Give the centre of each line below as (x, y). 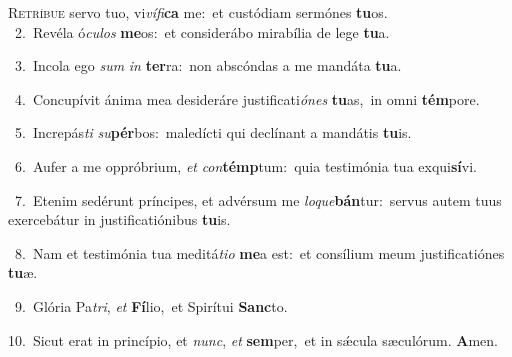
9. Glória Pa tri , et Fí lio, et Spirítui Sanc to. (151, 305)
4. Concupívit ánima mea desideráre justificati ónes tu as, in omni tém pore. (247, 98)
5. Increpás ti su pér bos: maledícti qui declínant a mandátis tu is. (213, 132)
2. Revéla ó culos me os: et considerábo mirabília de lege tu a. (202, 31)
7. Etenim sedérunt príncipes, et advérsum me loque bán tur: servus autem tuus (258, 199)
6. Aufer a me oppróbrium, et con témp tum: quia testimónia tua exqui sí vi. (246, 165)
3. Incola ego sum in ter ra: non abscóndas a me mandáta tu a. (208, 65)
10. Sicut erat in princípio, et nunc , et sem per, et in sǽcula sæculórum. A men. (253, 339)
